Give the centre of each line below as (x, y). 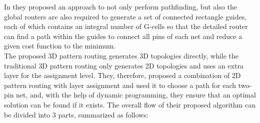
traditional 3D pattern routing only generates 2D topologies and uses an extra (124, 65)
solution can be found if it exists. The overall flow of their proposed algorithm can (130, 104)
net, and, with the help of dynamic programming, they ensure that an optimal (136, 95)
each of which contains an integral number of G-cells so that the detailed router (126, 26)
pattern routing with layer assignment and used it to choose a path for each (120, 85)
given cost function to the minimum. (60, 46)
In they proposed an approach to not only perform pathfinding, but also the (120, 6)
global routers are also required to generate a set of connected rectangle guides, (125, 16)
